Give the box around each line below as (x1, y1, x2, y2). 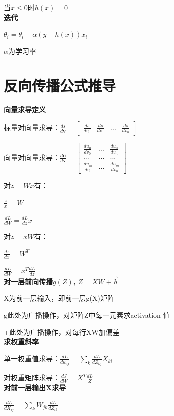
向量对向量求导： (4, 152, 60, 162)
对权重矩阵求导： (4, 372, 60, 383)
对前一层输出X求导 (4, 382, 66, 393)
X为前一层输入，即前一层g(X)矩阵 (4, 293, 114, 303)
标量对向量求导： (4, 122, 60, 133)
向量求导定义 (4, 104, 46, 114)
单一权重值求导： (4, 353, 60, 363)
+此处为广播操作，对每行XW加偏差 (4, 326, 120, 337)
